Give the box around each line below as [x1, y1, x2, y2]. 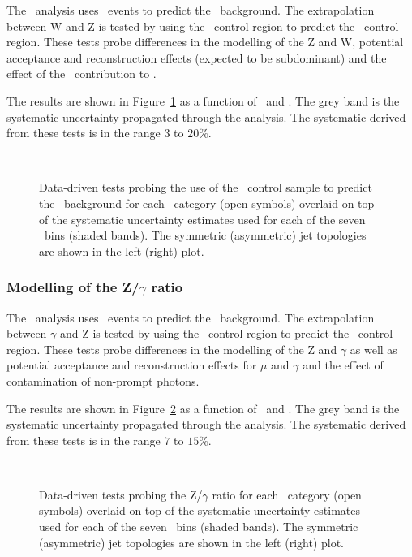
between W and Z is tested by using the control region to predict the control [6, 17, 399, 34]
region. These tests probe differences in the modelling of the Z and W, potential [6, 33, 404, 50]
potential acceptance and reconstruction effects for [6, 356, 257, 373]
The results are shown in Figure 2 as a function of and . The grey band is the [6, 399, 400, 417]
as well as [350, 340, 397, 357]
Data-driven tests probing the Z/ [39, 486, 203, 503]
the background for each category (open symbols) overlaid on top [39, 194, 375, 211]
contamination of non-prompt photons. [6, 372, 200, 389]
